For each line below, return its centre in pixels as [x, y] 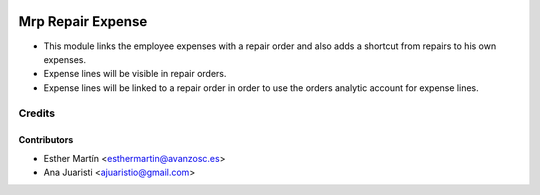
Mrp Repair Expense [83, 21]
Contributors [46, 140]
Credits [36, 113]
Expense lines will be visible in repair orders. [135, 74]
